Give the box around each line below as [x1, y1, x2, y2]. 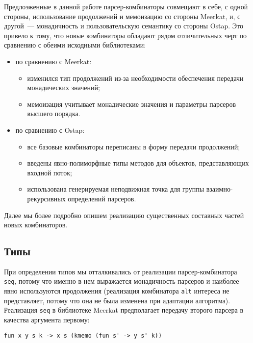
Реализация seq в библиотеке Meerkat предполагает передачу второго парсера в [4, 305, 244, 315]
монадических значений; [27, 82, 100, 93]
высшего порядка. [27, 108, 80, 119]
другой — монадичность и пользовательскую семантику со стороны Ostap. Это [4, 21, 244, 31]
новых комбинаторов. [4, 220, 68, 230]
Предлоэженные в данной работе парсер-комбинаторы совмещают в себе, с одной [4, 1, 248, 11]
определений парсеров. [68, 193, 136, 203]
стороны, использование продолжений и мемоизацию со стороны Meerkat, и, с [4, 11, 241, 21]
